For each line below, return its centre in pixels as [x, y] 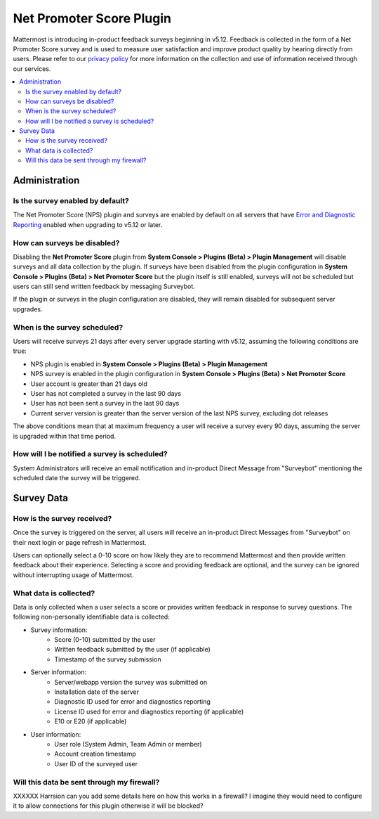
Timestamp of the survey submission [108, 659]
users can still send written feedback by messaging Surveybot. [104, 286]
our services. [32, 69]
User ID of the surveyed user [96, 763]
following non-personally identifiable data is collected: [91, 617]
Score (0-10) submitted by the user [105, 640]
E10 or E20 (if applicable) [91, 721]
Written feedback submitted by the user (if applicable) [132, 650]
